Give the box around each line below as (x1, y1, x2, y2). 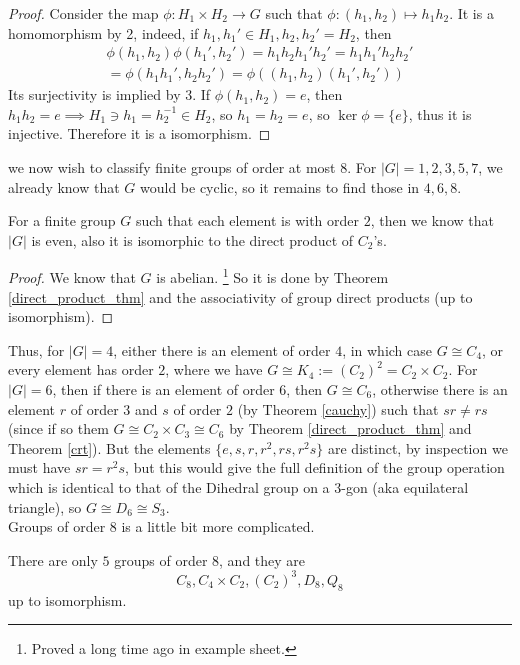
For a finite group (8, 210, 116, 231)
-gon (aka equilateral (341, 477, 469, 497)
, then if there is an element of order (52, 379, 275, 400)
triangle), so (8, 496, 82, 517)
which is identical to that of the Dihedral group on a (8, 477, 330, 497)
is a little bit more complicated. (121, 516, 315, 537)
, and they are (219, 549, 306, 570)
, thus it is (408, 103, 472, 124)
